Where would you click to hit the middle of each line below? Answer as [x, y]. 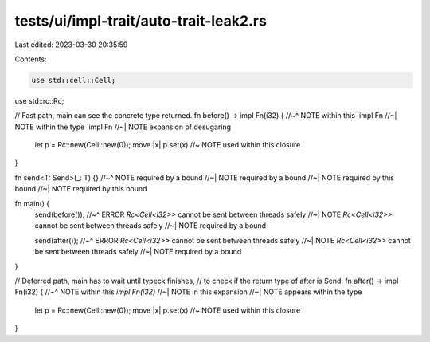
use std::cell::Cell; [74, 80]
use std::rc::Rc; [39, 100]
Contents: [31, 59]
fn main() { [32, 203]
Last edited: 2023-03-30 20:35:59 [71, 45]
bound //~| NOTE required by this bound [81, 189]
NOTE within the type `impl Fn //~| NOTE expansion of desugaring [123, 127]
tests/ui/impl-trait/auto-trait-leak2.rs [141, 21]
